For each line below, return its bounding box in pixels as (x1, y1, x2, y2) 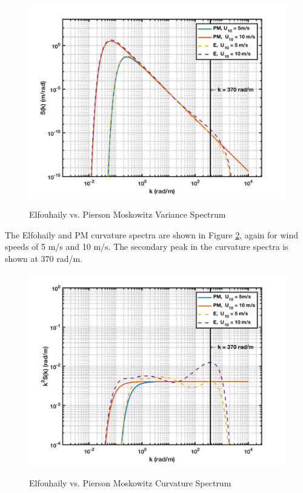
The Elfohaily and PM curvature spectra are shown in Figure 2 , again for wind (5, 228, 299, 241)
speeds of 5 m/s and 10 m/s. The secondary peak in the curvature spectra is (5, 240, 288, 253)
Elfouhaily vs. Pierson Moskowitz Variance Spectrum (29, 208, 226, 221)
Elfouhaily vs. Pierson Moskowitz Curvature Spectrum (29, 476, 231, 489)
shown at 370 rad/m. (5, 252, 83, 264)
